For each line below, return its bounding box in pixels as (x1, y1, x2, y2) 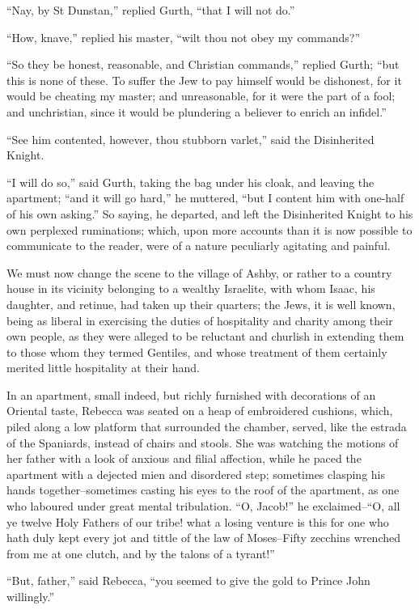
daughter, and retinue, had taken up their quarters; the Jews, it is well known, (6, 295, 396, 312)
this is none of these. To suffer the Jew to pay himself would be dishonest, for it (6, 71, 402, 88)
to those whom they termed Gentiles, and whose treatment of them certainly (6, 343, 387, 360)
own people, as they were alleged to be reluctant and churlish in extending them (6, 328, 404, 345)
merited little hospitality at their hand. (6, 359, 200, 376)
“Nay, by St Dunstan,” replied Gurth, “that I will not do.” (6, 2, 295, 18)
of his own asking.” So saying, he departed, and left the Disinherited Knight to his (6, 205, 413, 222)
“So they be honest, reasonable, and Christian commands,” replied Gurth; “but (6, 56, 400, 73)
